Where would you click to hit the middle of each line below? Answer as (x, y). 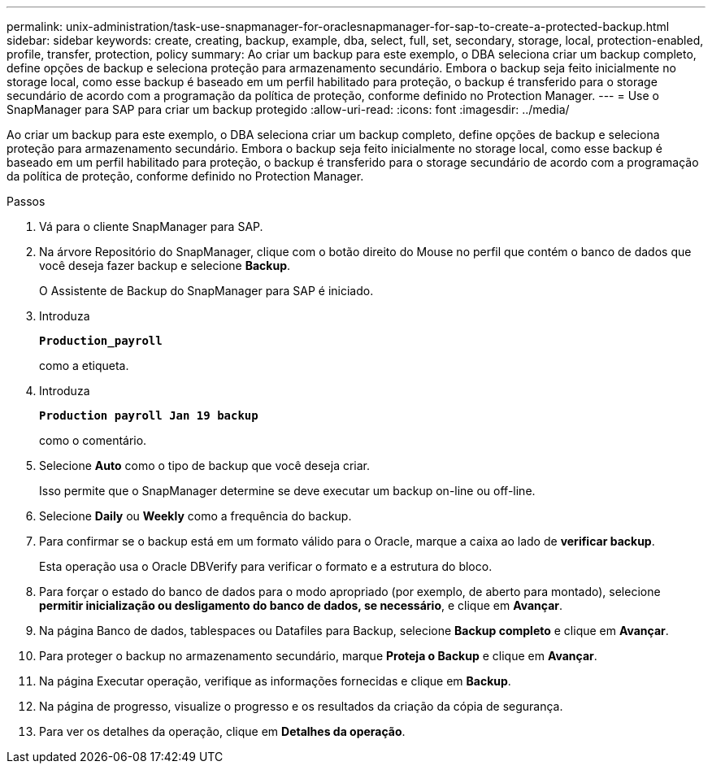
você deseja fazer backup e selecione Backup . (165, 265)
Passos (26, 201)
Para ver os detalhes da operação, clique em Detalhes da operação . (222, 731)
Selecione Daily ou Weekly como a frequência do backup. (195, 516)
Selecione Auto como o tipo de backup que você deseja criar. (205, 465)
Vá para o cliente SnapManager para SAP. (151, 226)
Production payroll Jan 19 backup (149, 415)
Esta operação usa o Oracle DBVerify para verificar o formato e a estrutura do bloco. (266, 566)
